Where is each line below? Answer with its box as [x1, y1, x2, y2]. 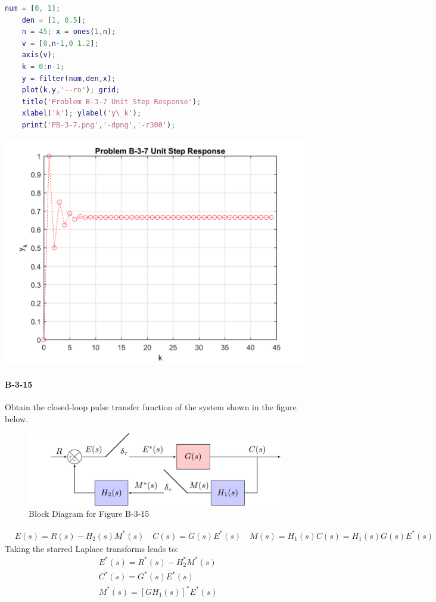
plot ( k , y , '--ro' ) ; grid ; [21, 86, 120, 95]
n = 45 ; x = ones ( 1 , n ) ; [21, 27, 116, 36]
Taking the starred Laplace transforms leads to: [5, 542, 179, 554]
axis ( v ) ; [21, 51, 56, 60]
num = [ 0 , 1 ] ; [5, 4, 61, 13]
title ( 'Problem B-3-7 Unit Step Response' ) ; [21, 97, 201, 106]
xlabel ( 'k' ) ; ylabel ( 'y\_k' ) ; [21, 109, 142, 118]
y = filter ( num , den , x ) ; [21, 74, 116, 83]
